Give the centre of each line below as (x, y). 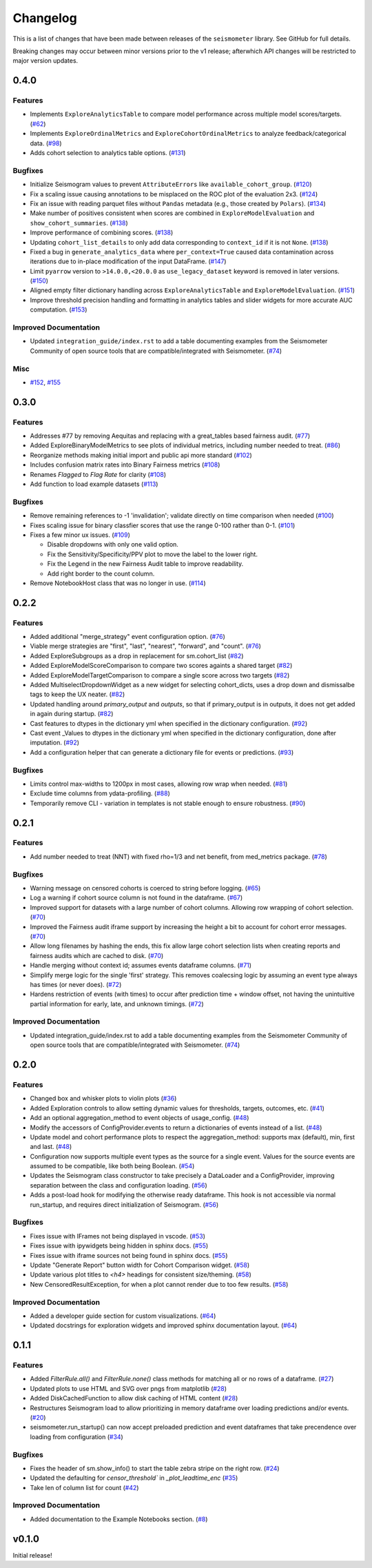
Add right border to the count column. (101, 573)
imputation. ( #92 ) (54, 743)
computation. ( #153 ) (59, 309)
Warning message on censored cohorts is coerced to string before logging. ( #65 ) (145, 888)
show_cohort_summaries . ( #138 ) (79, 223)
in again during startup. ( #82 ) (72, 714)
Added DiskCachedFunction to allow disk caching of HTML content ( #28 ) (134, 1398)
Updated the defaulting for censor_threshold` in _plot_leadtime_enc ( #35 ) (134, 1478)
